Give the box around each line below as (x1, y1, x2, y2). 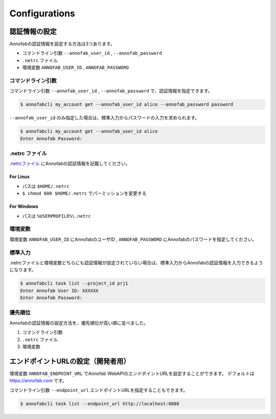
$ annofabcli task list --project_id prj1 (20, 281, 128, 286)
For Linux (9, 174, 30, 180)
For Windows (9, 203, 38, 209)
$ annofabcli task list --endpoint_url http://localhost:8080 (20, 401, 179, 407)
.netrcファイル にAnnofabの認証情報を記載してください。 (9, 160, 130, 166)
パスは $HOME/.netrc (22, 183, 70, 189)
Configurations (9, 8, 75, 19)
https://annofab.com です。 (9, 378, 67, 384)
